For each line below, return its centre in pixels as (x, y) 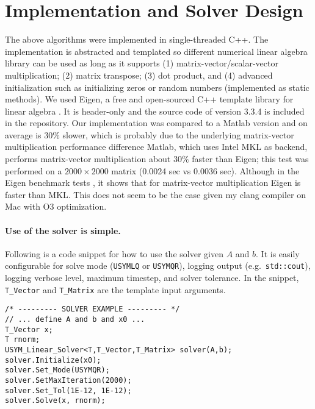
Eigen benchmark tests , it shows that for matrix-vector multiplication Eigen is (153, 183)
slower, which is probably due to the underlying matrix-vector (178, 134)
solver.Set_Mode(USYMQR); (57, 370)
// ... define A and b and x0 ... (75, 319)
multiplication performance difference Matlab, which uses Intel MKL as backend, (156, 147)
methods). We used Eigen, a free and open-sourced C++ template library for (149, 99)
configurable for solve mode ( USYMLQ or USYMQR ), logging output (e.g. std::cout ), (158, 265)
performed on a (34, 170)
